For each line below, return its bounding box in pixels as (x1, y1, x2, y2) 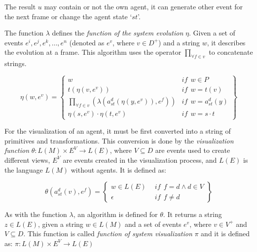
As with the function (4, 209, 67, 219)
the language (4, 164, 43, 175)
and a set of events (124, 218, 182, 229)
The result (4, 1, 36, 11)
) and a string (158, 37, 200, 47)
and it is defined (201, 228, 250, 239)
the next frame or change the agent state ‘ (4, 11, 132, 21)
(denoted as (69, 37, 105, 47)
